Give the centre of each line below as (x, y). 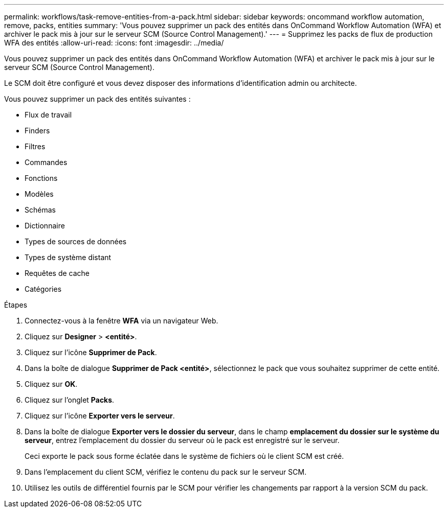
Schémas (40, 210)
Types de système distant (68, 257)
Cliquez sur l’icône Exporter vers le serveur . (100, 416)
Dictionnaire (45, 226)
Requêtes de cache (57, 273)
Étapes (16, 305)
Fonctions (41, 178)
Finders (37, 131)
